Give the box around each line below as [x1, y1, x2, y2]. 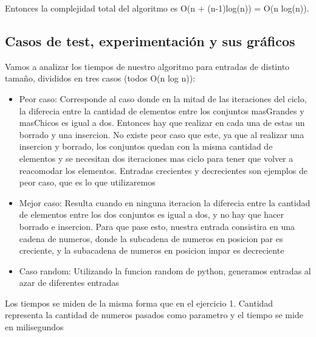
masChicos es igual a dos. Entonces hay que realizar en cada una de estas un [19, 116, 305, 129]
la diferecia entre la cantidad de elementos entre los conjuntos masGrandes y [19, 104, 304, 117]
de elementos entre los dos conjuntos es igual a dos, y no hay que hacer [19, 208, 284, 221]
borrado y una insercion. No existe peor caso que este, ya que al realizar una [19, 128, 304, 141]
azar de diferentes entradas [19, 276, 119, 289]
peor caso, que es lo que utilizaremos [19, 176, 156, 189]
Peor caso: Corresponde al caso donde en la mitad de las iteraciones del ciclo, [19, 92, 307, 105]
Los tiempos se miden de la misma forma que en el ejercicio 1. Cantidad [5, 296, 273, 309]
